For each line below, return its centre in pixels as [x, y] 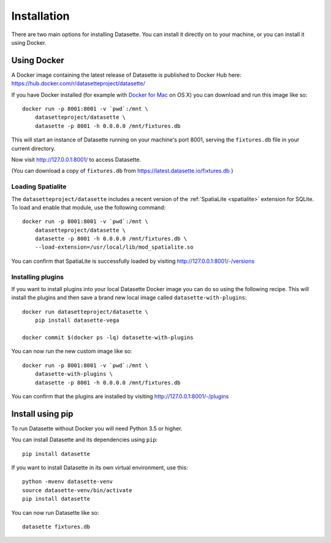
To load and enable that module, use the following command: [88, 207]
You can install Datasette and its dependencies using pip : [85, 440]
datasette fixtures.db [56, 526]
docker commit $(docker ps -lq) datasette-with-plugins [108, 337]
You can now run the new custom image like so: [72, 351]
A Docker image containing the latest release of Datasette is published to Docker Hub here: [126, 75]
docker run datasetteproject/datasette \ [85, 312]
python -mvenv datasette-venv [68, 482]
